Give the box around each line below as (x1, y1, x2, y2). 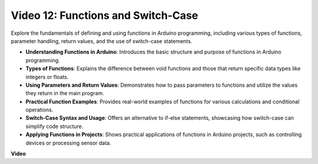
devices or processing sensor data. (25, 139, 111, 146)
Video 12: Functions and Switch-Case (11, 9, 198, 22)
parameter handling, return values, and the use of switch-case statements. (11, 37, 193, 44)
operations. (25, 106, 54, 113)
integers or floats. (25, 73, 69, 80)
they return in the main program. (25, 90, 104, 97)
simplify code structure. (25, 123, 84, 130)
